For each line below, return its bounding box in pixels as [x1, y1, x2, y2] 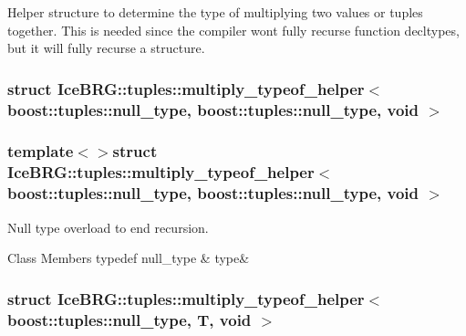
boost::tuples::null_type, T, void [7, 308, 252, 331]
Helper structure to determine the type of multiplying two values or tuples [7, 3, 423, 21]
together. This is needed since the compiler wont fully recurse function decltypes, [7, 20, 460, 39]
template [7, 140, 74, 163]
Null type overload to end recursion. [7, 217, 209, 236]
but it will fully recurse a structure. [7, 38, 205, 58]
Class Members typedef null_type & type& [7, 248, 250, 268]
